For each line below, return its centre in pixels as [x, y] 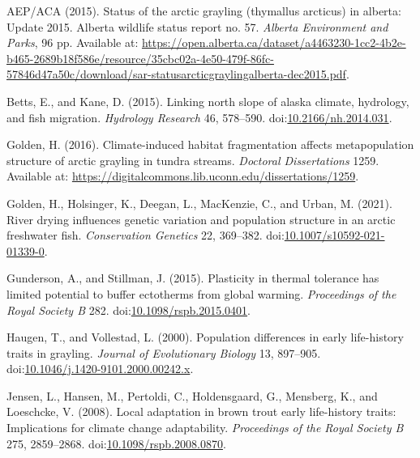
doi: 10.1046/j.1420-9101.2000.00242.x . [100, 369]
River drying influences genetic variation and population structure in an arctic [201, 219]
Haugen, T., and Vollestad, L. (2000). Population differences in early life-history [205, 337]
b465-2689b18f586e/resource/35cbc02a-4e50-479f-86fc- [140, 58]
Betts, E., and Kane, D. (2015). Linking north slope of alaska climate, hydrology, [208, 101]
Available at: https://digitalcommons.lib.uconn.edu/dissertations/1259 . [183, 176]
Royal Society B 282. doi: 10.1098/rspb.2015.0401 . [129, 310]
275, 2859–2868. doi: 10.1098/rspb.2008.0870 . [116, 443]
